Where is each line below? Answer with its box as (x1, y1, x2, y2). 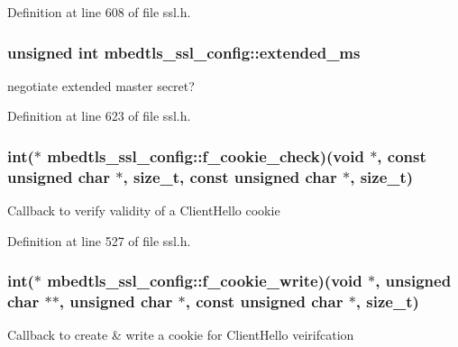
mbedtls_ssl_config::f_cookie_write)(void (47, 269, 362, 292)
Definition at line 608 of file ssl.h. (7, 3, 191, 21)
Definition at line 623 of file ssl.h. (7, 106, 191, 125)
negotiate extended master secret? (7, 76, 195, 95)
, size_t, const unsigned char (123, 165, 337, 187)
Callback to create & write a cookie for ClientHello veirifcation (7, 325, 354, 344)
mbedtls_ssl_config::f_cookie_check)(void (47, 144, 364, 167)
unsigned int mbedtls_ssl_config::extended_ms (7, 41, 361, 63)
